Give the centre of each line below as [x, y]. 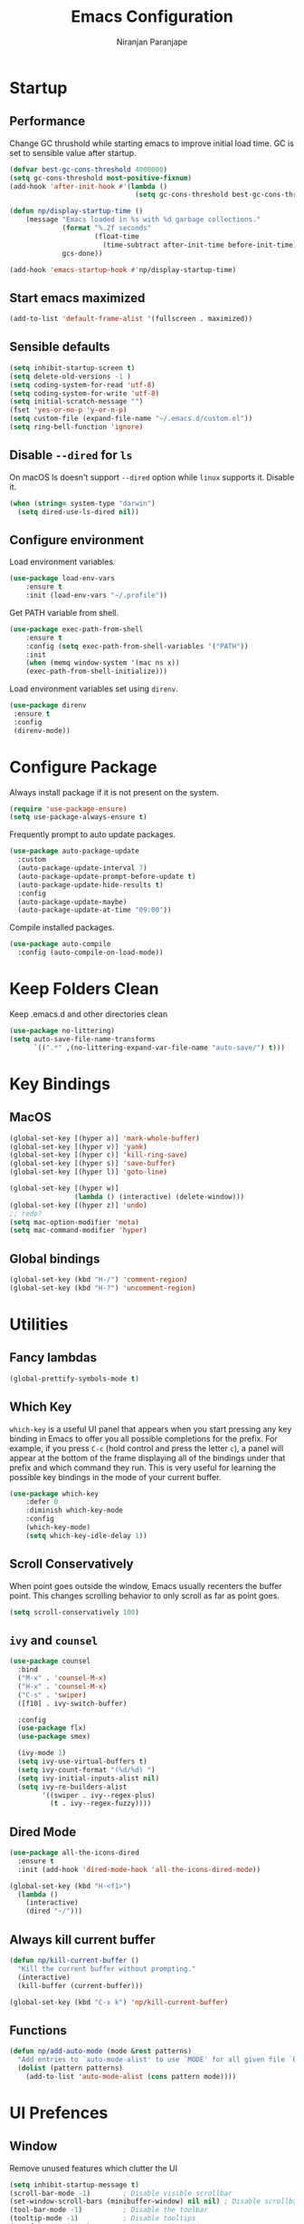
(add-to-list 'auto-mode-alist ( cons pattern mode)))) [131, 2076]
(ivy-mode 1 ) [42, 1753]
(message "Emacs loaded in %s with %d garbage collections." [143, 219]
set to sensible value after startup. [73, 152]
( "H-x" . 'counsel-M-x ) [62, 1686]
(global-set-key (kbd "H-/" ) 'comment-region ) [99, 1280]
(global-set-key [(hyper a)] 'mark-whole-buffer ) [105, 1138]
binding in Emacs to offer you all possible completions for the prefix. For [143, 1439]
